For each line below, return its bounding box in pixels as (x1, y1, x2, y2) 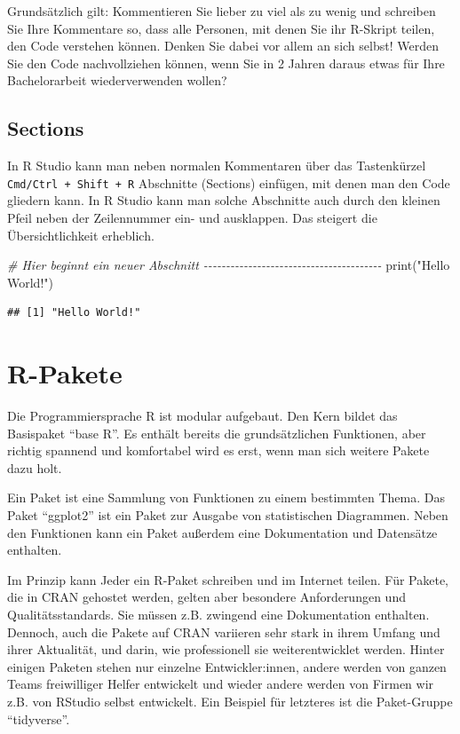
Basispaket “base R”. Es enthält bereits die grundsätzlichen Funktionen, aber (7, 423, 426, 442)
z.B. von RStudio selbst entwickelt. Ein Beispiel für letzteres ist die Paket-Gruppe (7, 692, 453, 711)
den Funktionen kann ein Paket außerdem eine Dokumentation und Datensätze (7, 523, 438, 541)
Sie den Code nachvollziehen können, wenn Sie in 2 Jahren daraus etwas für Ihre (7, 53, 445, 72)
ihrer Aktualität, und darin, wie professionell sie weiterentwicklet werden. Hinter (7, 640, 445, 659)
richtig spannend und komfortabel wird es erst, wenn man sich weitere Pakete (7, 441, 430, 460)
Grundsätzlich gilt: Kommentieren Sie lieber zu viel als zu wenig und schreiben (7, 2, 436, 20)
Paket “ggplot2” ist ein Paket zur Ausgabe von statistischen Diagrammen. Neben (7, 506, 448, 525)
